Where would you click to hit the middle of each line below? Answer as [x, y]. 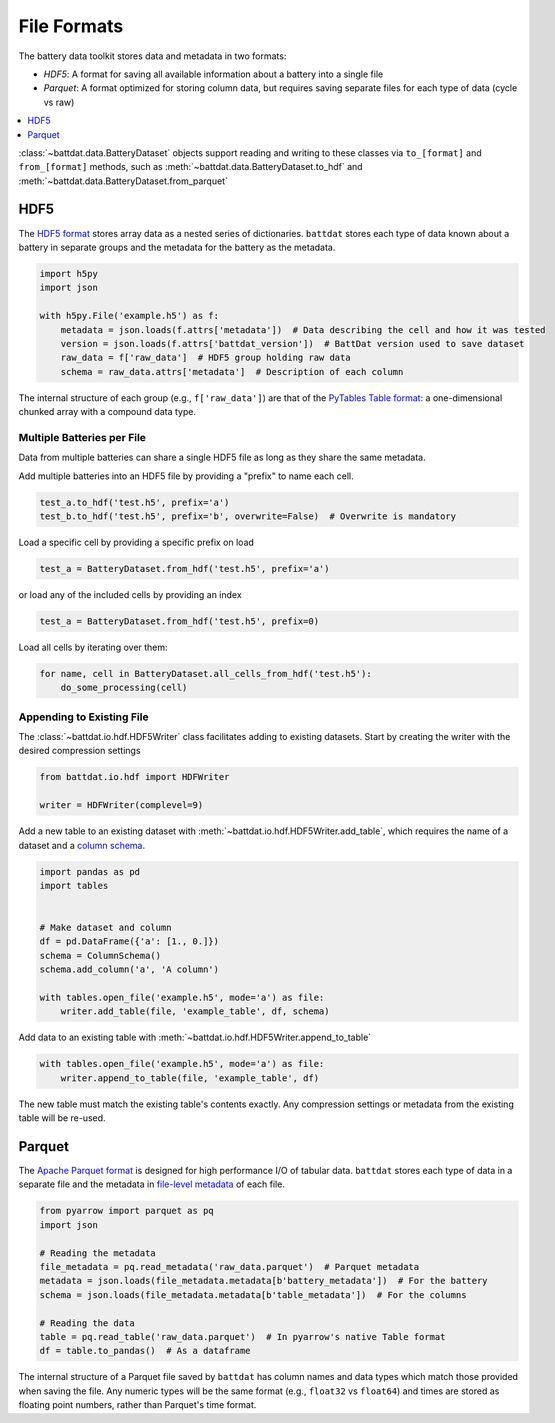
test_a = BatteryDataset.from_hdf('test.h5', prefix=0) [179, 621]
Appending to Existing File [83, 717]
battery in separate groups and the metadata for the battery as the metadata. [177, 247]
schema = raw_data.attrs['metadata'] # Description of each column [232, 371]
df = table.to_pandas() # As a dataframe [145, 1351]
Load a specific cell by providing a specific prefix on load [136, 542]
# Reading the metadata [98, 1253]
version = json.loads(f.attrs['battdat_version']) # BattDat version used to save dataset [292, 343]
